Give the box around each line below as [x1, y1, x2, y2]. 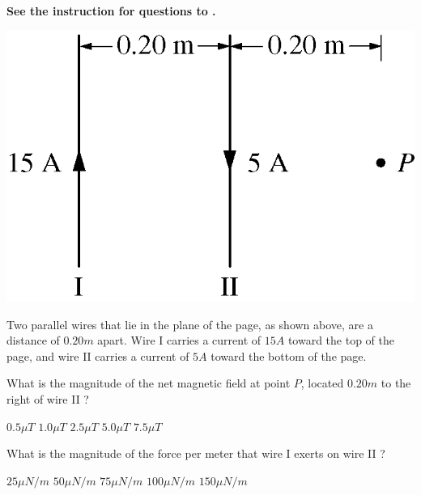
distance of [6, 332, 60, 349]
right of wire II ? [6, 391, 89, 408]
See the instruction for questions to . [6, 2, 216, 19]
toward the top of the [287, 332, 395, 349]
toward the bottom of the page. [210, 347, 367, 364]
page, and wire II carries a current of [6, 347, 189, 364]
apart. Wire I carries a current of [97, 332, 262, 349]
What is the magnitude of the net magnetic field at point [6, 374, 291, 391]
